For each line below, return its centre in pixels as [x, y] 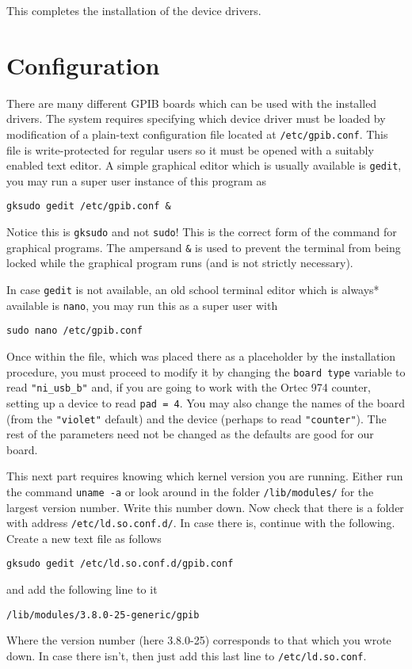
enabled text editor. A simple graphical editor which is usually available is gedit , [204, 165]
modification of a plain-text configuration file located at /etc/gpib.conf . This [197, 134]
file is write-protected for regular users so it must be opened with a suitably [190, 149]
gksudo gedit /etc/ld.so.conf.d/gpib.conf [120, 564]
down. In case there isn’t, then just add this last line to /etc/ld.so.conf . [187, 655]
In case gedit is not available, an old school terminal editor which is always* [193, 289]
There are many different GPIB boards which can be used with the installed [192, 103]
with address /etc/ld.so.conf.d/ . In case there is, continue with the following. [201, 523]
